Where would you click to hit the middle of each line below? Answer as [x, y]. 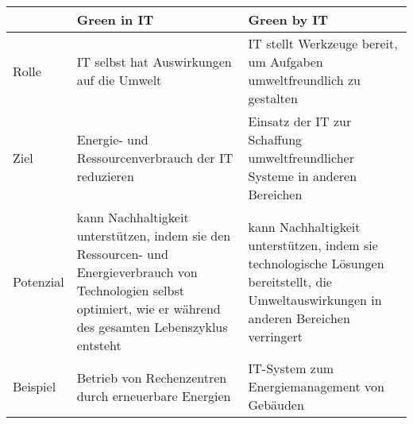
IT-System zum [291, 368]
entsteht [99, 345]
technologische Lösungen [316, 263]
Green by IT [288, 19]
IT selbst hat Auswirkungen [154, 62]
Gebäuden [276, 405]
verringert [276, 336]
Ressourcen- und [122, 254]
